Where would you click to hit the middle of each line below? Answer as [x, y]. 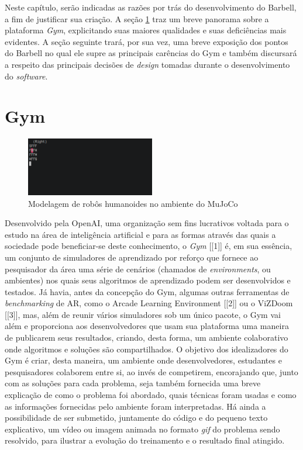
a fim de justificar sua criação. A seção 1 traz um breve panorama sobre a [137, 18]
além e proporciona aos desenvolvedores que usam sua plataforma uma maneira [147, 326]
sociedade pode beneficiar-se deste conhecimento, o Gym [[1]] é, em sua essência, [149, 246]
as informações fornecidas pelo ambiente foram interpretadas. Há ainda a [135, 406]
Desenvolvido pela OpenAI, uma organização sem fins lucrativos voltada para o [147, 223]
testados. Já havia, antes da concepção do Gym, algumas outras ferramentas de [147, 291]
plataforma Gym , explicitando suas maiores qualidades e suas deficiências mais [146, 30]
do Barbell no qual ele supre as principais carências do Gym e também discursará [151, 53]
